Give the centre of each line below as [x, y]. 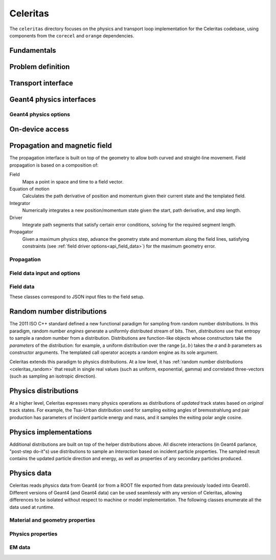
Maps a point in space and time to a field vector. [73, 181]
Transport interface [41, 83]
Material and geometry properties [52, 520]
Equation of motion [29, 189]
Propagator [21, 232]
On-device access [39, 129]
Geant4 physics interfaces [53, 99]
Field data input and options [45, 273]
